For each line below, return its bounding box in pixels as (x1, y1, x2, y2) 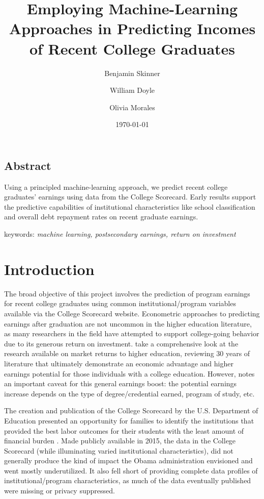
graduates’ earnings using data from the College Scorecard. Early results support (4, 191, 256, 202)
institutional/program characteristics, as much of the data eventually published (4, 475, 251, 486)
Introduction (4, 258, 95, 279)
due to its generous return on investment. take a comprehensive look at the (4, 338, 239, 348)
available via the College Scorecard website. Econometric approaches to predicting (4, 308, 260, 318)
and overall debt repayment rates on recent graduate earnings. (4, 211, 198, 222)
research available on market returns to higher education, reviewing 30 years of (4, 348, 250, 359)
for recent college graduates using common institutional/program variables (4, 298, 236, 309)
